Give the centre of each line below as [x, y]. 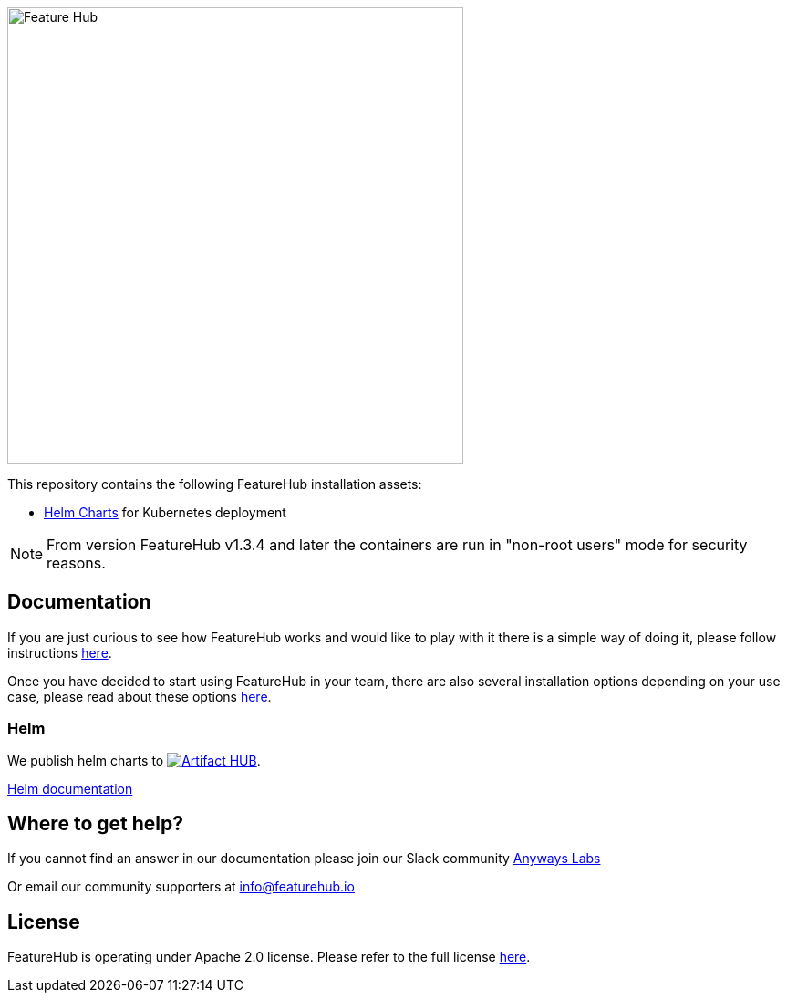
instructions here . [60, 652]
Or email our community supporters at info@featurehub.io [181, 887]
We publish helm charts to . [134, 760]
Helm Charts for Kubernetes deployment [165, 512]
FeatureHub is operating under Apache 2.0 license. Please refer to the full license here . [269, 957]
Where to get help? [95, 824]
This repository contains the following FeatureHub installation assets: [215, 484]
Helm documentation [70, 788]
